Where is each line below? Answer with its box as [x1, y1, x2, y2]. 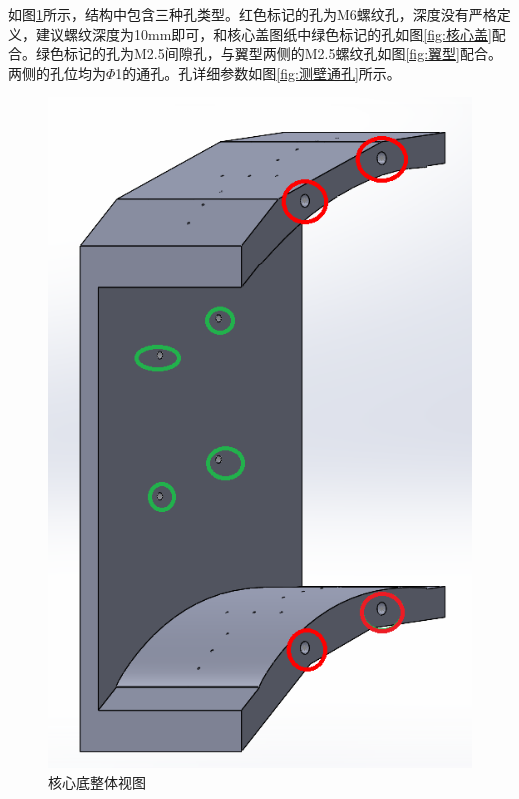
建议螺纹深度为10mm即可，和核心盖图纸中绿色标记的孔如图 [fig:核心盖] [35, 23, 492, 44]
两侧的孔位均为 [8, 62, 106, 83]
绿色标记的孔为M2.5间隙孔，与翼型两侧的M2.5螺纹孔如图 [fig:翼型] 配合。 [35, 43, 502, 64]
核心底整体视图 [48, 771, 146, 792]
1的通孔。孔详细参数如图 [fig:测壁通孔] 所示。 [115, 62, 401, 83]
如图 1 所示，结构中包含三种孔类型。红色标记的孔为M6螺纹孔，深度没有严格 [8, 4, 497, 24]
